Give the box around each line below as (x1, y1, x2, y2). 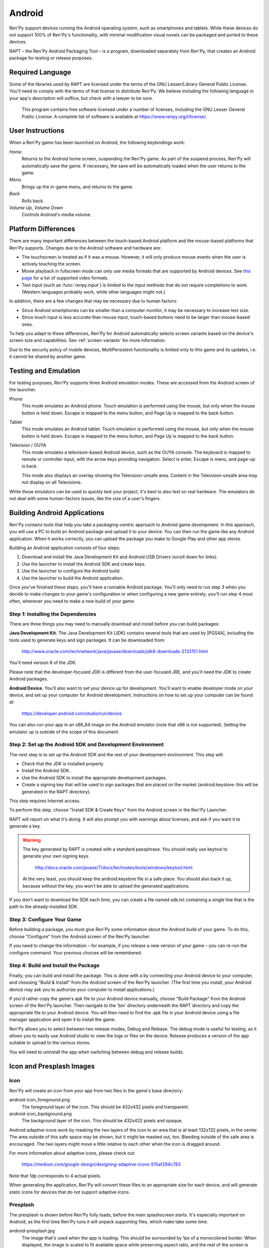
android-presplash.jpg (9, 1228, 55, 1234)
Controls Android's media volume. (21, 212, 92, 218)
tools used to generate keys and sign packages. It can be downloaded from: (9, 637, 165, 643)
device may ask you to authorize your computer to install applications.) (9, 986, 155, 992)
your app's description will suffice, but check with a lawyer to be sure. (9, 95, 153, 101)
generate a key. (9, 823, 41, 829)
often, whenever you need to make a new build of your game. (9, 598, 135, 604)
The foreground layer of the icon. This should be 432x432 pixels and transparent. (21, 1104, 189, 1110)
